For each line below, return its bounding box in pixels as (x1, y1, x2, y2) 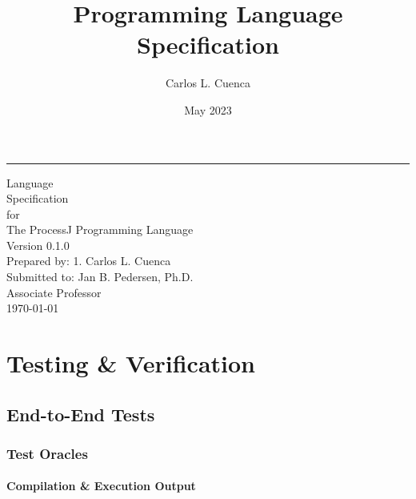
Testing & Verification (6, 347, 255, 380)
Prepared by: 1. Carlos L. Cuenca (6, 252, 171, 269)
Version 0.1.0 (6, 236, 70, 253)
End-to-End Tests (6, 401, 155, 426)
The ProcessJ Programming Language (6, 221, 194, 238)
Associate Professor (6, 284, 102, 300)
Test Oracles (6, 443, 88, 463)
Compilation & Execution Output (6, 477, 196, 494)
